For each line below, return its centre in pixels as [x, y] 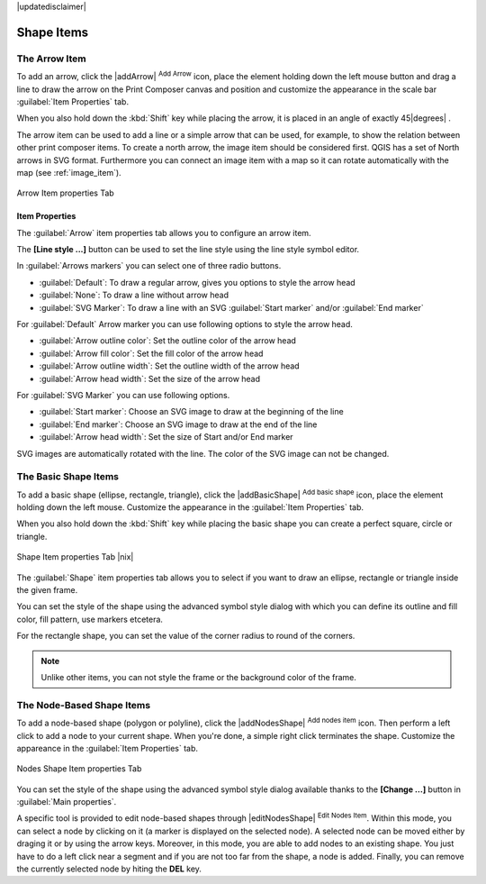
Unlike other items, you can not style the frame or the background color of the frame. [199, 677]
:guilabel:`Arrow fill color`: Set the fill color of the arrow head [151, 353]
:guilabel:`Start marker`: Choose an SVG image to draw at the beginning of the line [191, 412]
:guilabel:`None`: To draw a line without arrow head [134, 295]
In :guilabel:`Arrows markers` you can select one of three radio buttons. [149, 266]
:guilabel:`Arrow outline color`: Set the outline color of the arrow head [168, 341]
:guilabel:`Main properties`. [67, 802]
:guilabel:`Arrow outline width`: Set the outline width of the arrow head [170, 366]
